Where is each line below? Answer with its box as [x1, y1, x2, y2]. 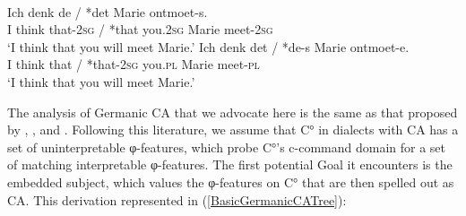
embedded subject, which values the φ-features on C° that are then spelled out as [7, 172, 454, 191]
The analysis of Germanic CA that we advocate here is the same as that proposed [7, 102, 458, 121]
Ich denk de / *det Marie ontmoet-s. [7, 2, 208, 21]
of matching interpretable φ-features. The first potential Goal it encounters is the [7, 155, 453, 174]
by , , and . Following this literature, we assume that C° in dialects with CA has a [7, 120, 459, 139]
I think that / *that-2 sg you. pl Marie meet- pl [7, 55, 260, 73]
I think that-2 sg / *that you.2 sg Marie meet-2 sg [7, 20, 273, 39]
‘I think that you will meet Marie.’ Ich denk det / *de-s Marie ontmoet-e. [7, 37, 410, 56]
